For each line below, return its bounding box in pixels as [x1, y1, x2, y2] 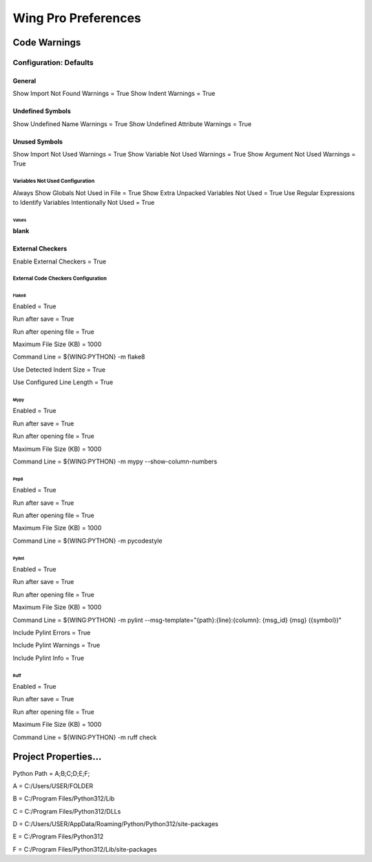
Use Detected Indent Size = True [12, 365, 106, 374]
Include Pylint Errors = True [12, 628, 91, 637]
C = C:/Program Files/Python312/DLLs [12, 807, 121, 815]
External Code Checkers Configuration [12, 275, 107, 282]
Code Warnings [12, 37, 81, 48]
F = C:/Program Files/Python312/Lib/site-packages [12, 845, 158, 853]
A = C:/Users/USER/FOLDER [12, 781, 94, 790]
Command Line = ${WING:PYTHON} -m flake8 [12, 352, 145, 361]
